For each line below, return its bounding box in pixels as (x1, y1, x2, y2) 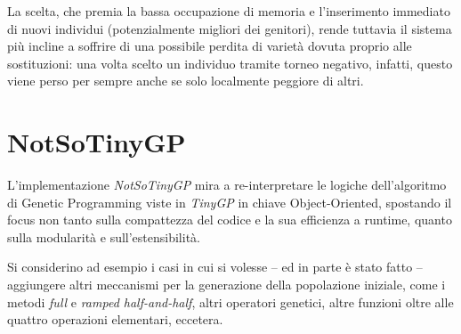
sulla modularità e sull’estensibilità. (7, 227, 200, 246)
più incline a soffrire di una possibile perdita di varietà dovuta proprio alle (7, 37, 412, 55)
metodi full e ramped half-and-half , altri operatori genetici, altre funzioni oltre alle (7, 292, 454, 311)
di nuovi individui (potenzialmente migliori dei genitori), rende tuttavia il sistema (7, 19, 452, 37)
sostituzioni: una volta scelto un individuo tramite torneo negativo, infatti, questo (7, 53, 453, 72)
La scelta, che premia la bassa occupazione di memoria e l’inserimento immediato (7, 2, 450, 20)
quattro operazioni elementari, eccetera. (7, 310, 223, 329)
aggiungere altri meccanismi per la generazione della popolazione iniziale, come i (7, 275, 446, 294)
